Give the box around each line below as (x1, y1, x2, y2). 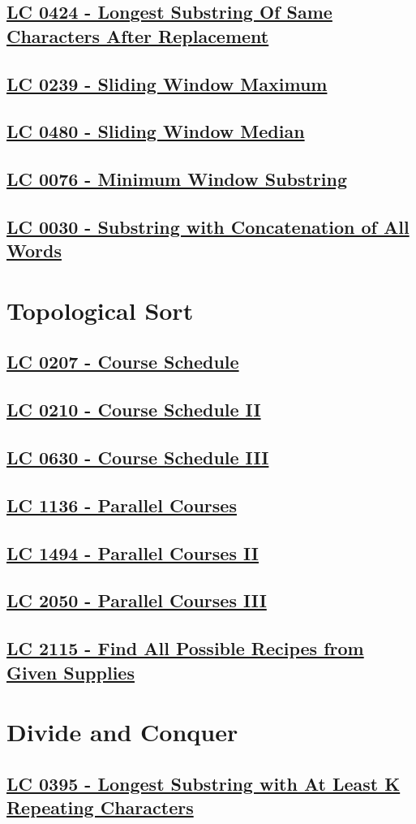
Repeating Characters (6, 795, 194, 820)
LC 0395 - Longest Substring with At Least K (6, 770, 401, 796)
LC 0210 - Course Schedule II (6, 397, 261, 422)
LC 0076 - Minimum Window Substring (6, 166, 347, 192)
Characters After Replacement (6, 23, 269, 48)
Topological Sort (6, 293, 194, 326)
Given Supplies (6, 659, 135, 684)
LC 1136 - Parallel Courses (6, 492, 237, 517)
